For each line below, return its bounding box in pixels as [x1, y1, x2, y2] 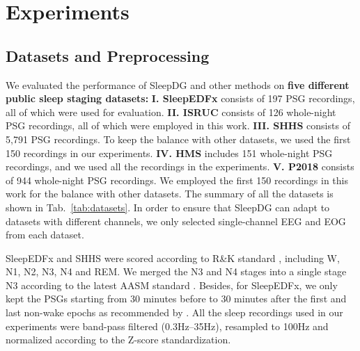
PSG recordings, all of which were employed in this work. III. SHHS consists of [6, 118, 350, 133]
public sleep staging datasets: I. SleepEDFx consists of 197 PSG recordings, [6, 91, 355, 106]
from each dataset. [6, 227, 84, 242]
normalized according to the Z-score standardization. [6, 332, 231, 347]
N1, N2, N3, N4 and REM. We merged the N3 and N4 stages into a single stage [6, 264, 347, 279]
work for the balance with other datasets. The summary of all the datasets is [6, 186, 334, 201]
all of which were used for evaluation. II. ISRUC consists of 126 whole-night [6, 104, 336, 119]
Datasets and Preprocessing [6, 44, 210, 66]
